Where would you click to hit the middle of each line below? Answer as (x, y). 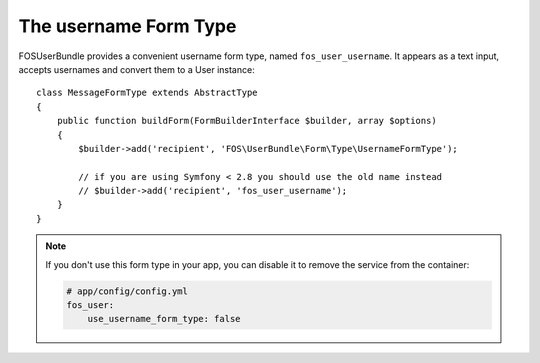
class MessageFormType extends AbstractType (147, 93)
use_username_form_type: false (164, 319)
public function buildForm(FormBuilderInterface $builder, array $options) (246, 121)
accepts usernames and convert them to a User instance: (136, 69)
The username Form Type (127, 26)
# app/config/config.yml (127, 291)
